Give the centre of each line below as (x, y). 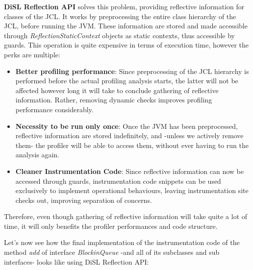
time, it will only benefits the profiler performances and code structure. (111, 226)
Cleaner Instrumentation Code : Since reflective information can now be (129, 171)
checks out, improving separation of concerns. (84, 200)
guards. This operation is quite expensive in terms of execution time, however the (126, 45)
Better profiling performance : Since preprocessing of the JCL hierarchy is (132, 71)
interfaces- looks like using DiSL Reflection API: (76, 261)
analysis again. (38, 155)
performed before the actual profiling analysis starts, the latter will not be (127, 81)
